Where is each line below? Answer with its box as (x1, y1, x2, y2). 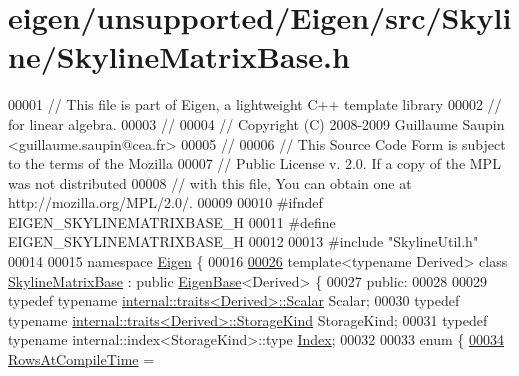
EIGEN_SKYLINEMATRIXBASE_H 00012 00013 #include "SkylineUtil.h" (8, 231, 479, 252)
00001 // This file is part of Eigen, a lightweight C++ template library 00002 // (8, 94, 502, 115)
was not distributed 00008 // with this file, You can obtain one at (8, 172, 412, 193)
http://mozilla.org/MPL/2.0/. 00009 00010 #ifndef (8, 192, 323, 213)
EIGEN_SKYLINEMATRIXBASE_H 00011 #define (8, 211, 336, 232)
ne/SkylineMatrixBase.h (8, 36, 350, 77)
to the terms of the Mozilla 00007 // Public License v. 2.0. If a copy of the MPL (8, 153, 501, 174)
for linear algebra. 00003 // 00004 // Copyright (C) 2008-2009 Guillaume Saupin (8, 113, 505, 134)
